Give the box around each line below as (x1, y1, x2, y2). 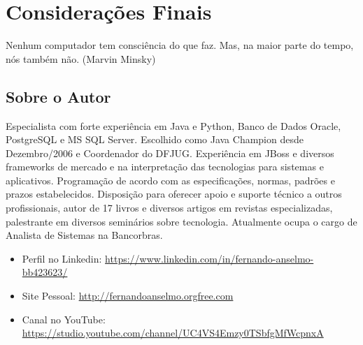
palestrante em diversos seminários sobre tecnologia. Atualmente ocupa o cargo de (6, 214, 357, 228)
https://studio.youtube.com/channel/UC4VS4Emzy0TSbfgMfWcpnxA (22, 325, 324, 340)
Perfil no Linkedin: (22, 251, 102, 265)
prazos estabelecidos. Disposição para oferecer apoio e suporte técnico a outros (6, 186, 342, 201)
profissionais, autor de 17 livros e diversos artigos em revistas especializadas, (6, 200, 333, 215)
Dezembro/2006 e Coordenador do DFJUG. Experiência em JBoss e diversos (6, 145, 334, 160)
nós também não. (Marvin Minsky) (6, 51, 156, 66)
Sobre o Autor (6, 85, 111, 107)
